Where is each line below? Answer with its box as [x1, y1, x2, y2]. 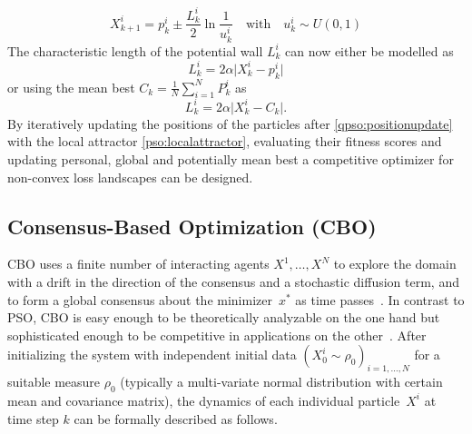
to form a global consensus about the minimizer [7, 290, 272, 309]
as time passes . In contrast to [295, 290, 465, 309]
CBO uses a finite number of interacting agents [7, 254, 270, 273]
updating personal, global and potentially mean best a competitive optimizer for [7, 150, 454, 169]
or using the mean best [7, 77, 135, 96]
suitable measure [7, 372, 101, 391]
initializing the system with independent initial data [7, 345, 297, 364]
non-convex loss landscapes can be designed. [7, 167, 253, 186]
